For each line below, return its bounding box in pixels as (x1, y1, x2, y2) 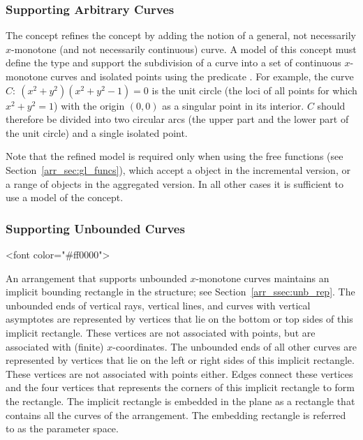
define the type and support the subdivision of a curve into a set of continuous (6, 55, 341, 70)
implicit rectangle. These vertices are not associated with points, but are (6, 325, 316, 339)
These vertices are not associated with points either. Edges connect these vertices (6, 366, 353, 381)
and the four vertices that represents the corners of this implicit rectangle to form (6, 380, 355, 395)
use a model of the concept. (6, 190, 124, 205)
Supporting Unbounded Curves (6, 219, 185, 237)
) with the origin (54, 98, 125, 112)
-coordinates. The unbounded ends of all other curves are (112, 339, 357, 353)
